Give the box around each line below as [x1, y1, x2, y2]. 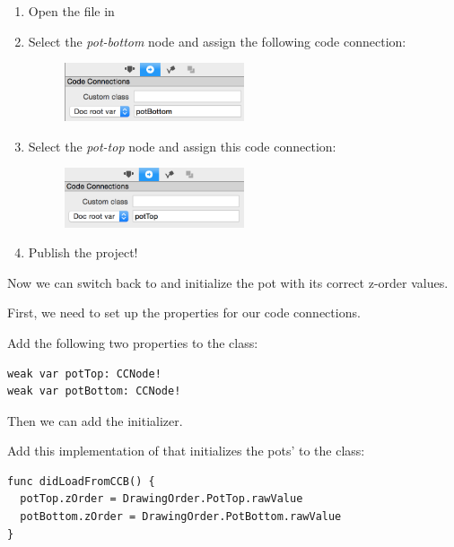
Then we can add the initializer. [7, 411, 183, 430]
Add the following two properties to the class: [7, 333, 258, 352]
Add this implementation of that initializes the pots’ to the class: [7, 441, 365, 460]
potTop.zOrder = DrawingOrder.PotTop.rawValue [20, 492, 303, 506]
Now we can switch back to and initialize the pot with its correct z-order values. [7, 273, 449, 291]
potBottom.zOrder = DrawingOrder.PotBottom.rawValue [20, 510, 342, 524]
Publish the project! [28, 243, 138, 262]
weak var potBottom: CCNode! [7, 385, 181, 398]
